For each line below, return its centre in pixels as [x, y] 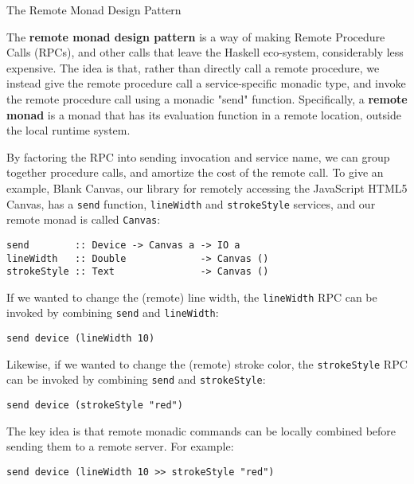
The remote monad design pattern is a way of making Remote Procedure [196, 36]
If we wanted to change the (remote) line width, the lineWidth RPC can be [192, 297]
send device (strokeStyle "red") [95, 406]
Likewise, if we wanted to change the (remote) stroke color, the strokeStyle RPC [207, 363]
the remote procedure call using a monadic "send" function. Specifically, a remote [207, 98]
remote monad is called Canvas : [84, 219]
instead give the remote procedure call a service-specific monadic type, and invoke [206, 83]
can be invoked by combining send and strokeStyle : [136, 379]
